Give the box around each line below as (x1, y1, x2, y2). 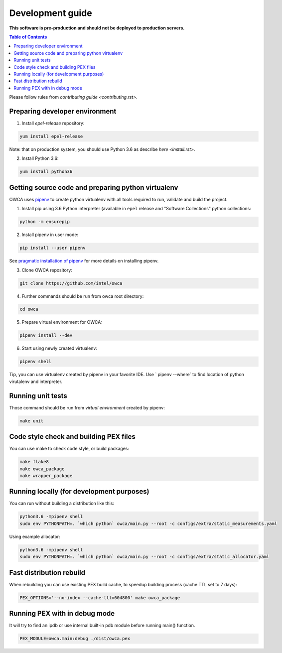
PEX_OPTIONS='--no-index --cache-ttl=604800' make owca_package (19, 595, 180, 600)
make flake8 (19, 459, 49, 465)
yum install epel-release (19, 133, 83, 139)
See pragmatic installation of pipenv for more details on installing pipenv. (9, 258, 159, 264)
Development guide (9, 7, 92, 18)
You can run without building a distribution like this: (9, 501, 115, 507)
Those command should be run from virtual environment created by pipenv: (9, 404, 165, 410)
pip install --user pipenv (19, 245, 86, 251)
